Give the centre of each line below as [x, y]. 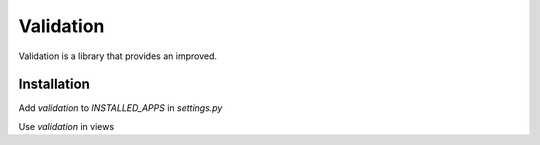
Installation [54, 84]
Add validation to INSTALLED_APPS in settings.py [120, 108]
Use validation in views [66, 126]
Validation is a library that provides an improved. [118, 56]
